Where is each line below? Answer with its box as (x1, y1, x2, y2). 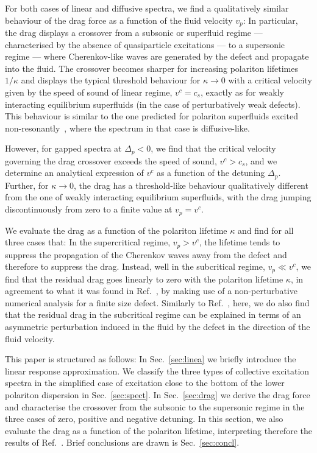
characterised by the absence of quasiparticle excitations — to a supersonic (5, 38, 285, 51)
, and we (245, 154, 277, 167)
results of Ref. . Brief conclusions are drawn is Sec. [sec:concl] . (5, 436, 240, 449)
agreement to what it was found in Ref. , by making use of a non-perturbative (5, 284, 297, 297)
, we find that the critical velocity (151, 142, 276, 155)
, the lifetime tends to (199, 236, 280, 248)
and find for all (237, 223, 294, 236)
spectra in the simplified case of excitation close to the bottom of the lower (5, 376, 285, 389)
